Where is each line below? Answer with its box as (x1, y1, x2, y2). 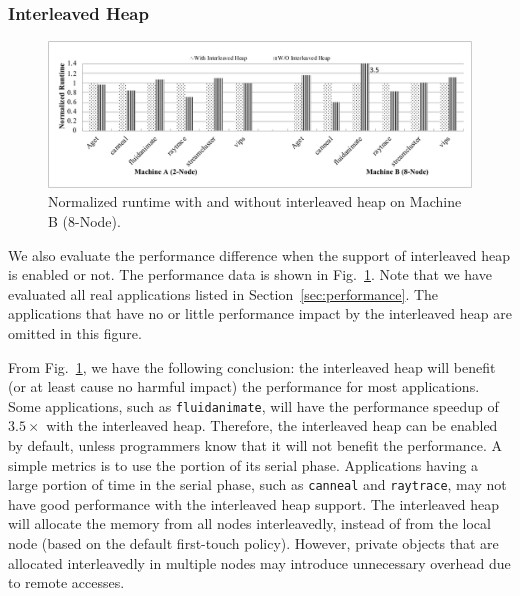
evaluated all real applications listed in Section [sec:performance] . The (8, 283, 439, 304)
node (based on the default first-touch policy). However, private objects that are (8, 533, 499, 554)
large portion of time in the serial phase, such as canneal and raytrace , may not (8, 474, 507, 495)
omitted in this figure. (8, 322, 142, 343)
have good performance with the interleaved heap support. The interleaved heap (8, 493, 500, 514)
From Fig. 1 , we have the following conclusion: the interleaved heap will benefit (8, 356, 496, 377)
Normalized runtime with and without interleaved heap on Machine (48, 191, 462, 212)
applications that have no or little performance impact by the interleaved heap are (8, 303, 512, 324)
